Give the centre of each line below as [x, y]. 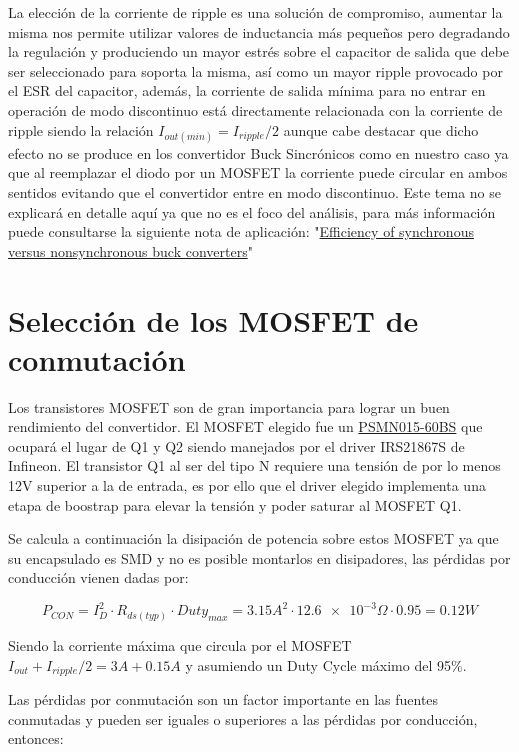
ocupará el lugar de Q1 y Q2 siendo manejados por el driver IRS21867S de [236, 445]
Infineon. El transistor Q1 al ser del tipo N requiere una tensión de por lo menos [254, 465]
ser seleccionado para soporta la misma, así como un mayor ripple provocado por [255, 70]
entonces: [36, 738]
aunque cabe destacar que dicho [381, 129]
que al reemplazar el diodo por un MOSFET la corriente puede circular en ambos [258, 172]
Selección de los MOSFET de [213, 319]
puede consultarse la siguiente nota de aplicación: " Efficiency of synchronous [241, 231]
